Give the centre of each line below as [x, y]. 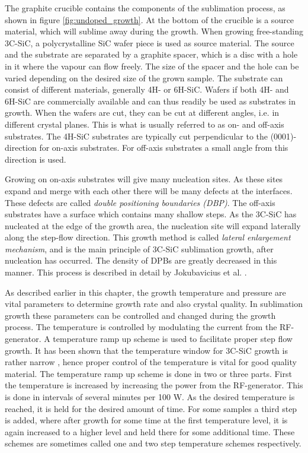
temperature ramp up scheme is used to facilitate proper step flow [173, 339]
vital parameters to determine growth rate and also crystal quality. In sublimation [154, 304]
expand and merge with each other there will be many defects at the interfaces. [149, 190]
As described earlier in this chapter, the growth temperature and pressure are [145, 292]
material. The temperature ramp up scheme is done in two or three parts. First [148, 373]
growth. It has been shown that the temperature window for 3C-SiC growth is [146, 350]
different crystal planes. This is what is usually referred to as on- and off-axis [145, 124]
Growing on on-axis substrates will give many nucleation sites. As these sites [144, 179]
